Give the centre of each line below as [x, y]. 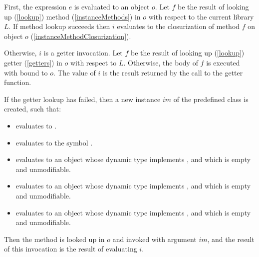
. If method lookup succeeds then [59, 26]
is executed [223, 62]
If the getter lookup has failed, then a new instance [82, 99]
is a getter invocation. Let [83, 53]
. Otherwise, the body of [161, 62]
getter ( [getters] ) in [33, 62]
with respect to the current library [201, 16]
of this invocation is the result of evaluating [71, 249]
